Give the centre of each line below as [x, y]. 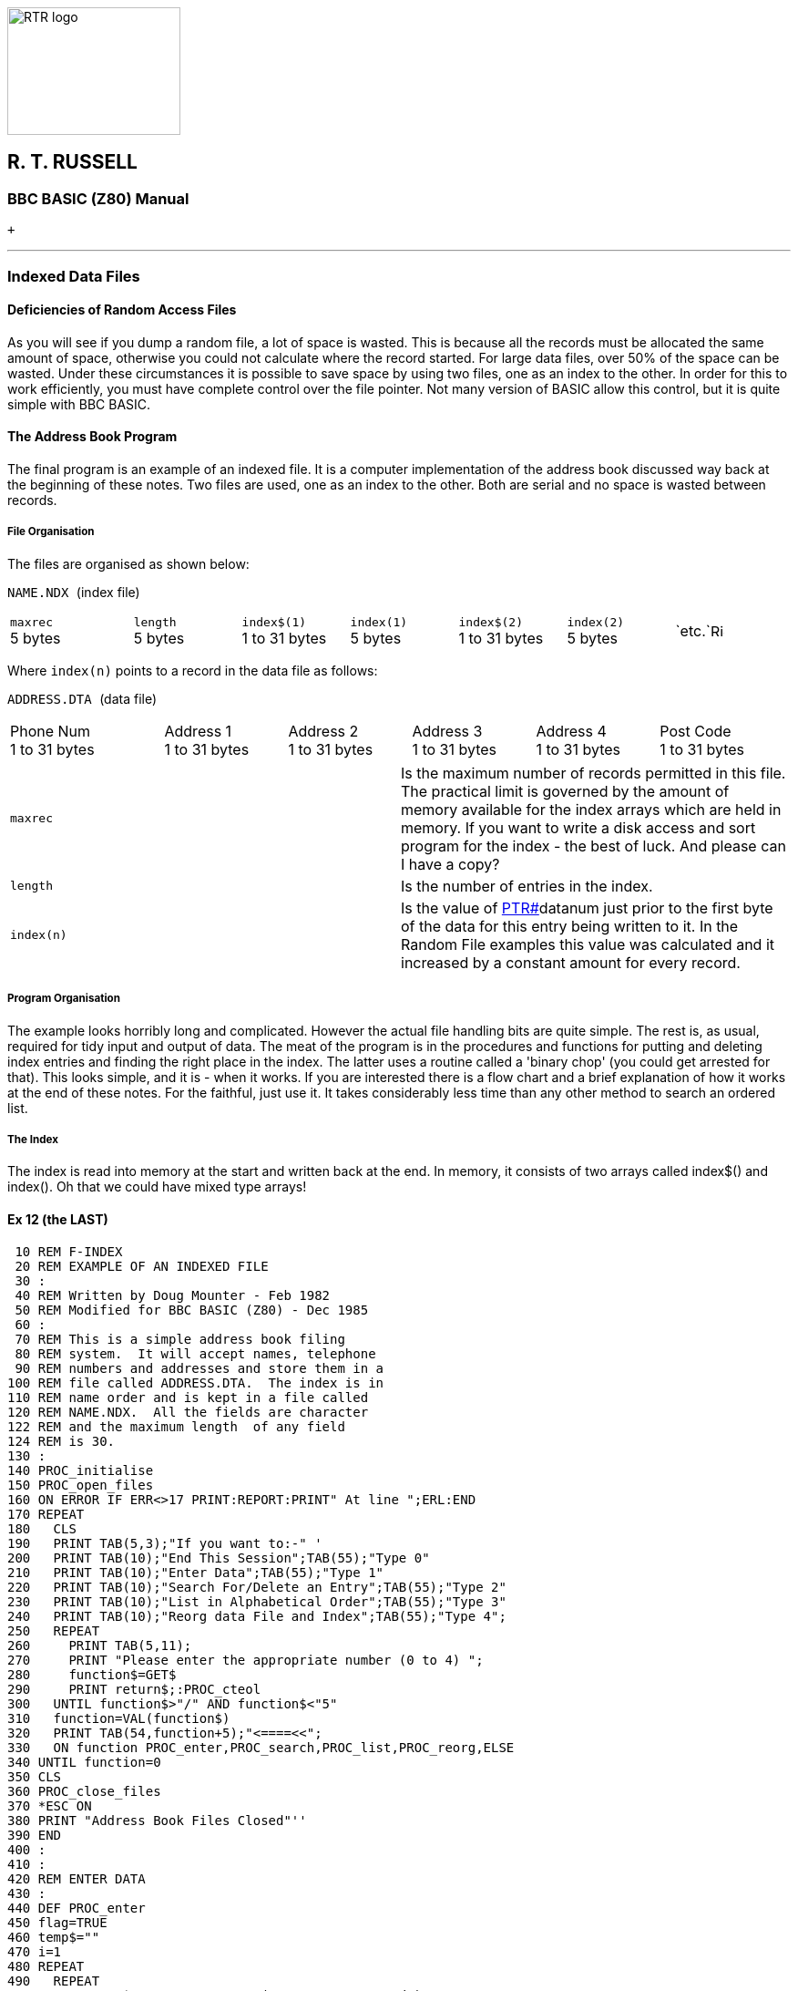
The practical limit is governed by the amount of [565, 791]
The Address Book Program [92, 437]
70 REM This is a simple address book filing [180, 1339]
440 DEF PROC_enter [77, 1908]
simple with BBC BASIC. [79, 404]
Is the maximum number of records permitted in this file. [593, 773]
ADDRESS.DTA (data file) [82, 698]
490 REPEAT [54, 1981]
